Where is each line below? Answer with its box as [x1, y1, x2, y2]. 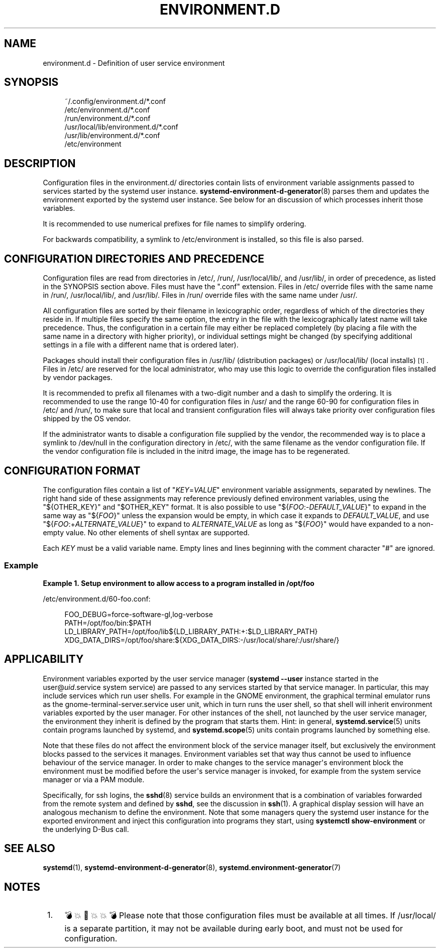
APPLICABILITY [4, 653, 84, 666]
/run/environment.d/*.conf [64, 114, 151, 123]
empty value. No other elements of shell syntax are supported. [43, 528, 250, 537]
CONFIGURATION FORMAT [4, 464, 141, 477]
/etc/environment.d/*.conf [64, 105, 150, 114]
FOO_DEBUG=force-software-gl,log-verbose [64, 610, 213, 619]
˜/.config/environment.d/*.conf [64, 97, 166, 106]
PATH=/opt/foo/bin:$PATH [64, 618, 151, 627]
